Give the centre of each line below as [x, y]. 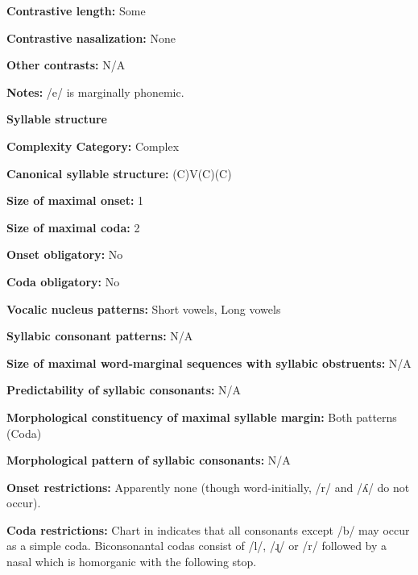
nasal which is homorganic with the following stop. [132, 562]
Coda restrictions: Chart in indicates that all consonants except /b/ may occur [208, 529]
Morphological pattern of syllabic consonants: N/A [149, 460]
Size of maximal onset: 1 [75, 200]
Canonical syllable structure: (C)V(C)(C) [119, 173]
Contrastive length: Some [76, 10]
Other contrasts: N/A [66, 65]
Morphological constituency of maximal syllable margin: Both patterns [202, 417]
